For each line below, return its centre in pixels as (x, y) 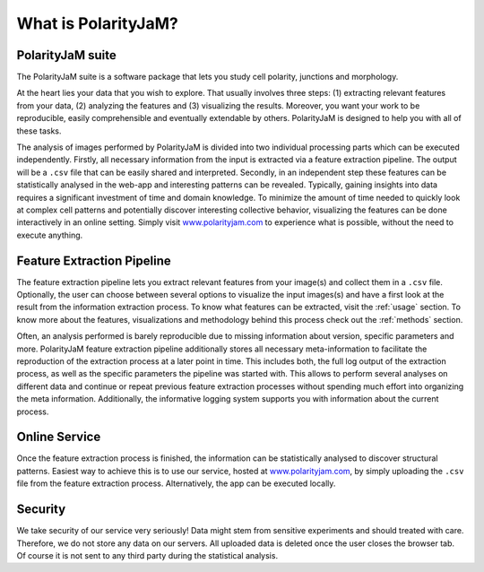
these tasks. (39, 131)
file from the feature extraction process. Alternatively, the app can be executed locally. (176, 483)
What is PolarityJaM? (97, 23)
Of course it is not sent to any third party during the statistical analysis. (147, 555)
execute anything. (50, 235)
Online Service (59, 437)
